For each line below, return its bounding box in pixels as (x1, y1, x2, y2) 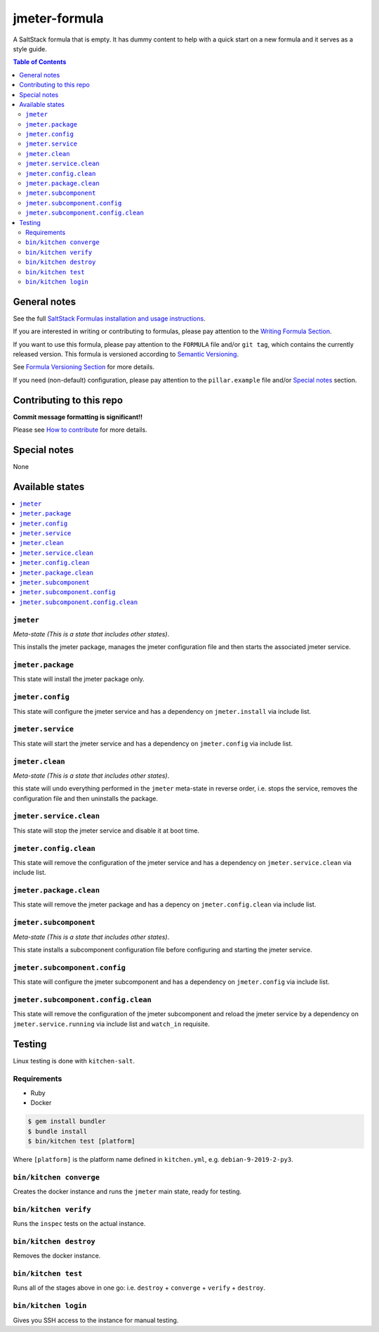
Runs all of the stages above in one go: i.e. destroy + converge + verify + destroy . (13, 1283, 266, 1292)
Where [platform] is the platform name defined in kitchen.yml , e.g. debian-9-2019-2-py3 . (13, 1155, 294, 1163)
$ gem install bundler (27, 1118, 106, 1125)
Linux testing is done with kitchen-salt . (13, 1056, 135, 1065)
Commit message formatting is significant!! (13, 412, 143, 421)
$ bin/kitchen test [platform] (27, 1136, 136, 1145)
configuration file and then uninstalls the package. (13, 794, 158, 802)
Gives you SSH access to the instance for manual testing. (13, 1316, 179, 1324)
